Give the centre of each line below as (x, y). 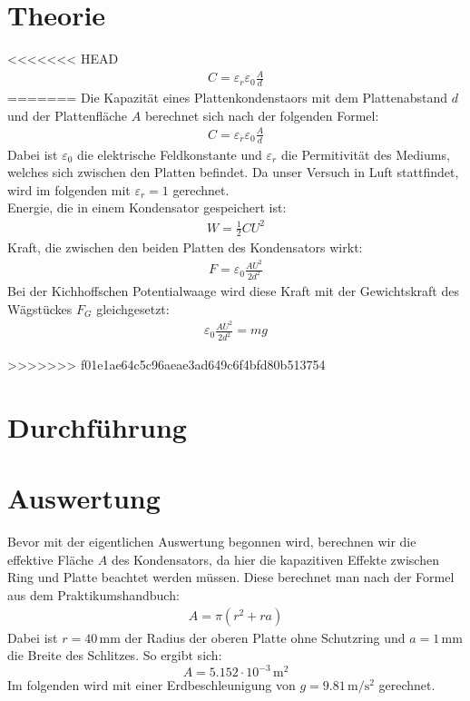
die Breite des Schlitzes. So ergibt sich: (115, 655)
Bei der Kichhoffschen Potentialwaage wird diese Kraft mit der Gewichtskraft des (233, 290)
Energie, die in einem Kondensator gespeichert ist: (147, 207)
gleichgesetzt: (133, 308)
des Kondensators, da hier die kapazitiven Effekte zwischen (275, 559)
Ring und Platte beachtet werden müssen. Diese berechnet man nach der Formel (231, 577)
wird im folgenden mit (69, 189)
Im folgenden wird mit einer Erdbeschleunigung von (152, 685)
